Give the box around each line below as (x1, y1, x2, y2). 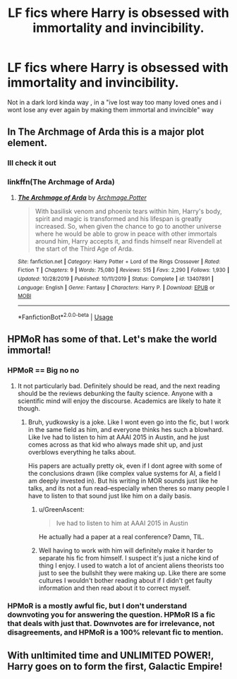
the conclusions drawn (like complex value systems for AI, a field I (28, 469, 221, 477)
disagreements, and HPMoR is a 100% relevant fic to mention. (7, 627, 224, 637)
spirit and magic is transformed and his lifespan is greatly (35, 214, 202, 223)
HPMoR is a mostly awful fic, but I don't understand (7, 601, 187, 611)
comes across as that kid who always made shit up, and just (28, 440, 203, 449)
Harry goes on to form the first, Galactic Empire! (7, 660, 223, 672)
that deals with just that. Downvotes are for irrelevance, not (7, 619, 215, 629)
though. (17, 404, 41, 412)
